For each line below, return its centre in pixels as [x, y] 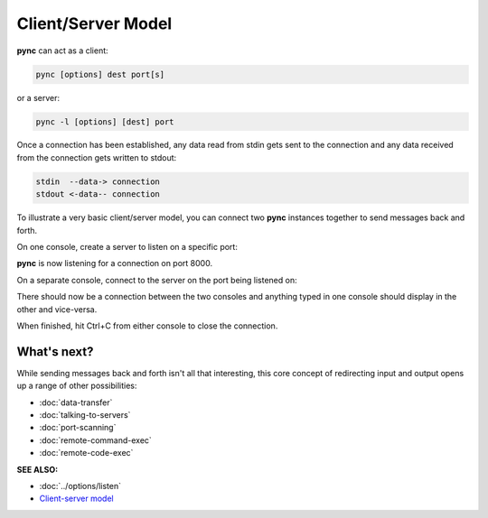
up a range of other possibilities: [77, 386]
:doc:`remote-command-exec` [96, 440]
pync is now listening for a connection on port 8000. [114, 264]
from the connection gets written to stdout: [97, 157]
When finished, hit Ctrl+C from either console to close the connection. [147, 326]
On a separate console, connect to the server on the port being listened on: [157, 280]
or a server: [38, 97]
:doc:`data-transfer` [76, 402]
